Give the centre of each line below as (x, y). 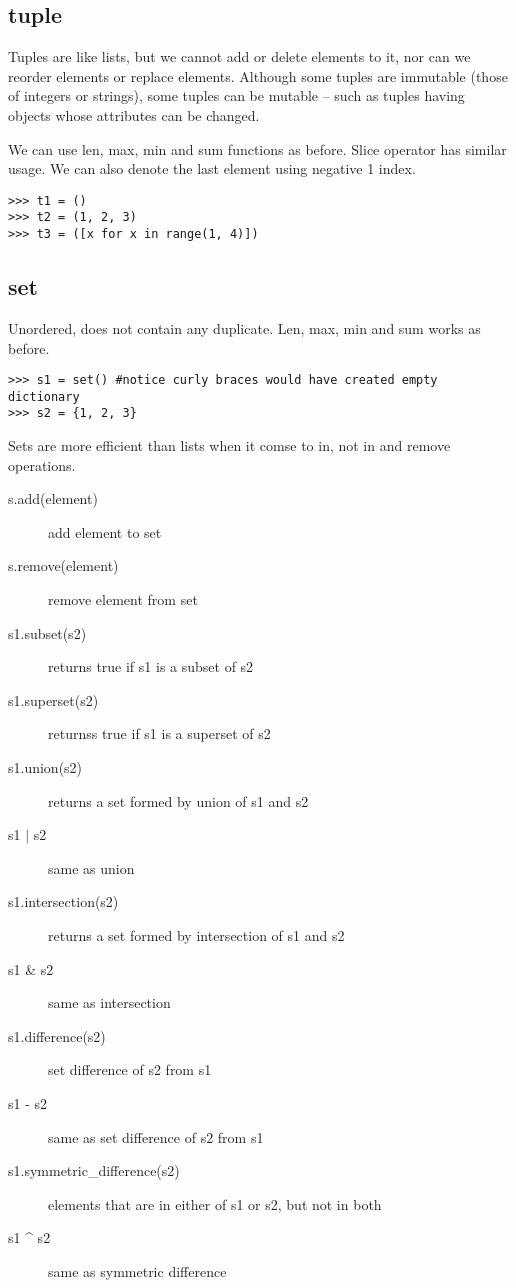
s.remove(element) (63, 565)
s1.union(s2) (45, 767)
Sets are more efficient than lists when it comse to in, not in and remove (229, 445)
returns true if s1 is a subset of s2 (151, 666)
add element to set (105, 531)
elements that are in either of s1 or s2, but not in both (215, 1203)
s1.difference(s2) (57, 1035)
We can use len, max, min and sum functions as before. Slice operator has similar (257, 148)
